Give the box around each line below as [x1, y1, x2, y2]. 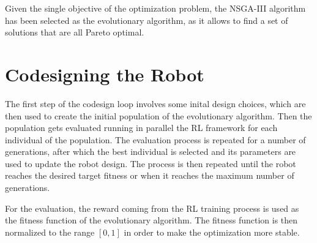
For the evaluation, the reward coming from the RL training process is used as [5, 201, 299, 214]
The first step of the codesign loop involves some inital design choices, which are [5, 97, 306, 110]
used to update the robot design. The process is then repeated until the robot [5, 157, 296, 170]
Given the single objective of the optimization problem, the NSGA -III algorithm [5, 2, 306, 14]
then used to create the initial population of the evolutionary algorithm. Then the [5, 109, 312, 122]
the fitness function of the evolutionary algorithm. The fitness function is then [5, 214, 298, 226]
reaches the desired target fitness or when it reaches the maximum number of [5, 169, 294, 182]
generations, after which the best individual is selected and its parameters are [5, 145, 296, 158]
